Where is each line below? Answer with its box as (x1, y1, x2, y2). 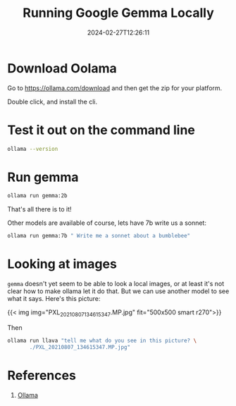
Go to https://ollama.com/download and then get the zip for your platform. (7, 83, 223, 92)
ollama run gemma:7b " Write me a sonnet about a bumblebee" (7, 233, 191, 240)
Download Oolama (7, 60, 118, 76)
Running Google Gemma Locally (23, 5, 214, 21)
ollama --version (7, 145, 58, 152)
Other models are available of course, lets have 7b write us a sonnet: (7, 219, 206, 227)
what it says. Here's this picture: (7, 295, 101, 303)
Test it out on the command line (7, 122, 196, 138)
